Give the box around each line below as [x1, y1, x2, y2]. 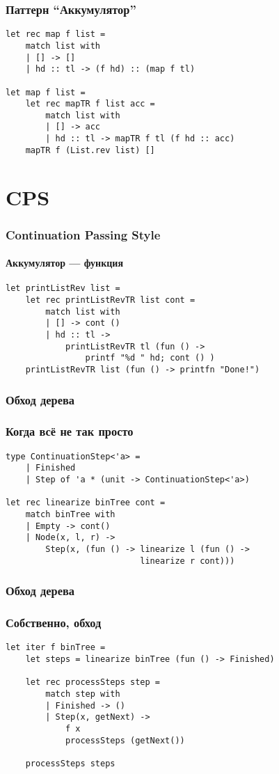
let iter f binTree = [6, 642, 106, 653]
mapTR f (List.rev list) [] [25, 145, 155, 155]
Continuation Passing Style [6, 226, 161, 243]
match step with [45, 689, 120, 700]
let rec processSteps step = [25, 677, 160, 688]
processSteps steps [25, 758, 115, 768]
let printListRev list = [6, 283, 120, 294]
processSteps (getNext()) [65, 735, 185, 745]
